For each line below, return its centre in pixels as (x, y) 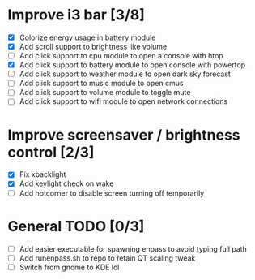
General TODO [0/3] (76, 226)
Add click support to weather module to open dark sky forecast (125, 74)
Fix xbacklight (42, 174)
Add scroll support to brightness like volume (93, 47)
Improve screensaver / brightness (124, 135)
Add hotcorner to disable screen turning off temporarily (112, 193)
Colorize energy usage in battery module (87, 37)
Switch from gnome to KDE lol (69, 267)
